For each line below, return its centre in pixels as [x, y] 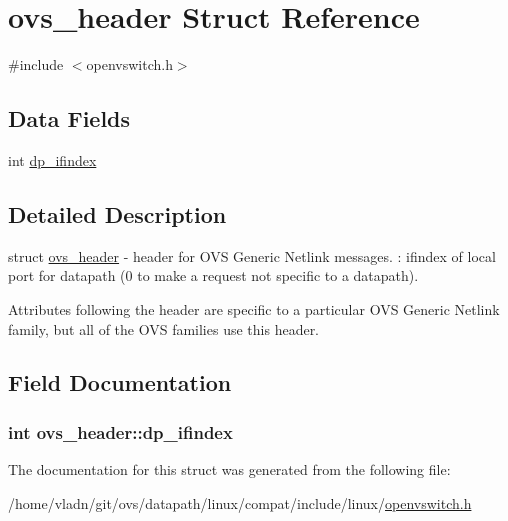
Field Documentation [120, 382]
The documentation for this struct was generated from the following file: [229, 469]
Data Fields [69, 118]
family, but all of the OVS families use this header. [164, 328]
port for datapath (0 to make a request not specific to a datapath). [213, 275]
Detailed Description [117, 213]
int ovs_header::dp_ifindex [120, 431]
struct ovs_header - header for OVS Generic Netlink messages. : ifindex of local [252, 255]
